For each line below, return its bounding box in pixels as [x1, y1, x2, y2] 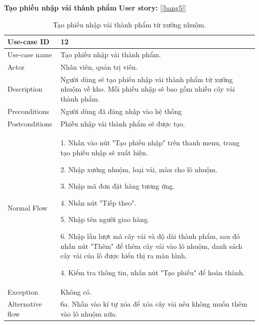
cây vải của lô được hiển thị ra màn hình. [60, 250, 187, 261]
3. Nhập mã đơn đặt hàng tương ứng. [60, 181, 175, 191]
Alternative [7, 299, 42, 309]
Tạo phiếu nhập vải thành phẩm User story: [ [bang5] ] [4, 2, 186, 12]
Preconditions [7, 106, 49, 116]
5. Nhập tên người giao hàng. [60, 214, 150, 224]
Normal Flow [7, 202, 47, 213]
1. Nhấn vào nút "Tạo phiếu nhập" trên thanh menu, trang [60, 137, 240, 148]
